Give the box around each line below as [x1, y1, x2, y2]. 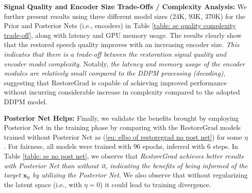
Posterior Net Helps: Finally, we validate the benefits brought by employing [4, 113, 239, 123]
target [4, 170, 21, 180]
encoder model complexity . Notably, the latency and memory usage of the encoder [4, 58, 245, 68]
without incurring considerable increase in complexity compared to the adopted [4, 87, 240, 97]
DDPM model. [4, 96, 48, 106]
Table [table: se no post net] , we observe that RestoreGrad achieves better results [4, 150, 244, 161]
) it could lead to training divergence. [100, 179, 211, 189]
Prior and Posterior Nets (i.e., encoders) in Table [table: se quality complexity [4, 20, 236, 31]
